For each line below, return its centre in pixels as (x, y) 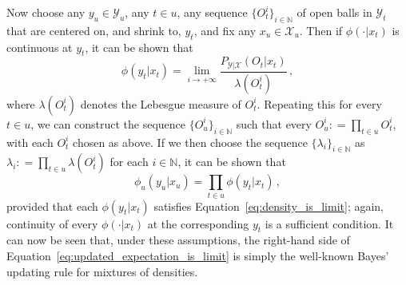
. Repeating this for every (319, 103)
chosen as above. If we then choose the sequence (190, 142)
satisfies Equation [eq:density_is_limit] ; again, (269, 206)
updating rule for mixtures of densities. (102, 271)
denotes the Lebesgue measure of (161, 103)
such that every (274, 123)
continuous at (40, 47)
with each (30, 142)
